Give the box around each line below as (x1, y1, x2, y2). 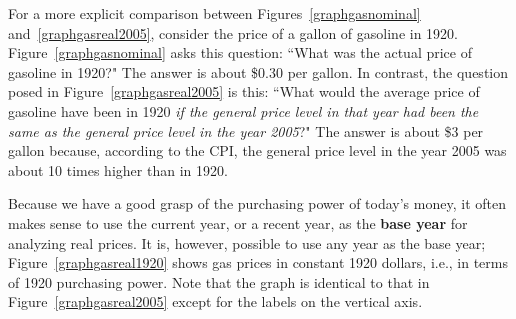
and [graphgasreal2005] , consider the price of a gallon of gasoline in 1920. (8, 22, 458, 43)
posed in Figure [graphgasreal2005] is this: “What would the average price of (8, 81, 480, 102)
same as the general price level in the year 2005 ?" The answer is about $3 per (8, 120, 484, 141)
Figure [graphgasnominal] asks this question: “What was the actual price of (8, 42, 472, 63)
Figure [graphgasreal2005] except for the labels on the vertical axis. (8, 291, 423, 312)
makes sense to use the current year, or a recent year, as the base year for (8, 212, 468, 233)
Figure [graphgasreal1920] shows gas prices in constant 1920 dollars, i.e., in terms (8, 252, 508, 273)
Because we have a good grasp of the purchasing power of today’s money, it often (8, 193, 506, 214)
